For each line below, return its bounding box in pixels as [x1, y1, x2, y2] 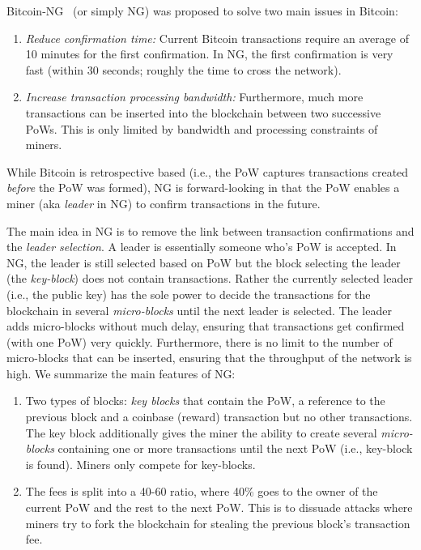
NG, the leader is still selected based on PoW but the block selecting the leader [6, 254, 401, 271]
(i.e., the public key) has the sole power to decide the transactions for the [6, 285, 371, 302]
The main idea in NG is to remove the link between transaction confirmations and [6, 222, 415, 239]
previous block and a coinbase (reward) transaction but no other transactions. [25, 408, 413, 425]
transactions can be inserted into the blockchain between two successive [25, 104, 381, 121]
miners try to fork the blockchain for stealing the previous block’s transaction [25, 514, 410, 531]
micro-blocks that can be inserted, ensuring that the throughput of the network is [6, 349, 412, 366]
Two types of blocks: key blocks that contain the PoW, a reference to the [25, 392, 385, 409]
